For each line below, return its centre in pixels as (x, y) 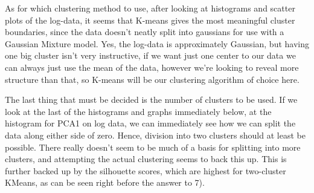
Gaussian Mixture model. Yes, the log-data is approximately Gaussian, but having (157, 43)
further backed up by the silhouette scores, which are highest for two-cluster (146, 170)
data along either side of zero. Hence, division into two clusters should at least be (155, 135)
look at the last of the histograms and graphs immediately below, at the (138, 111)
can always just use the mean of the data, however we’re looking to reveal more (152, 67)
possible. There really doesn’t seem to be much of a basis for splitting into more (153, 147)
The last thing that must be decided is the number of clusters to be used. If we (151, 100)
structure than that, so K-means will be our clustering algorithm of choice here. (152, 79)
